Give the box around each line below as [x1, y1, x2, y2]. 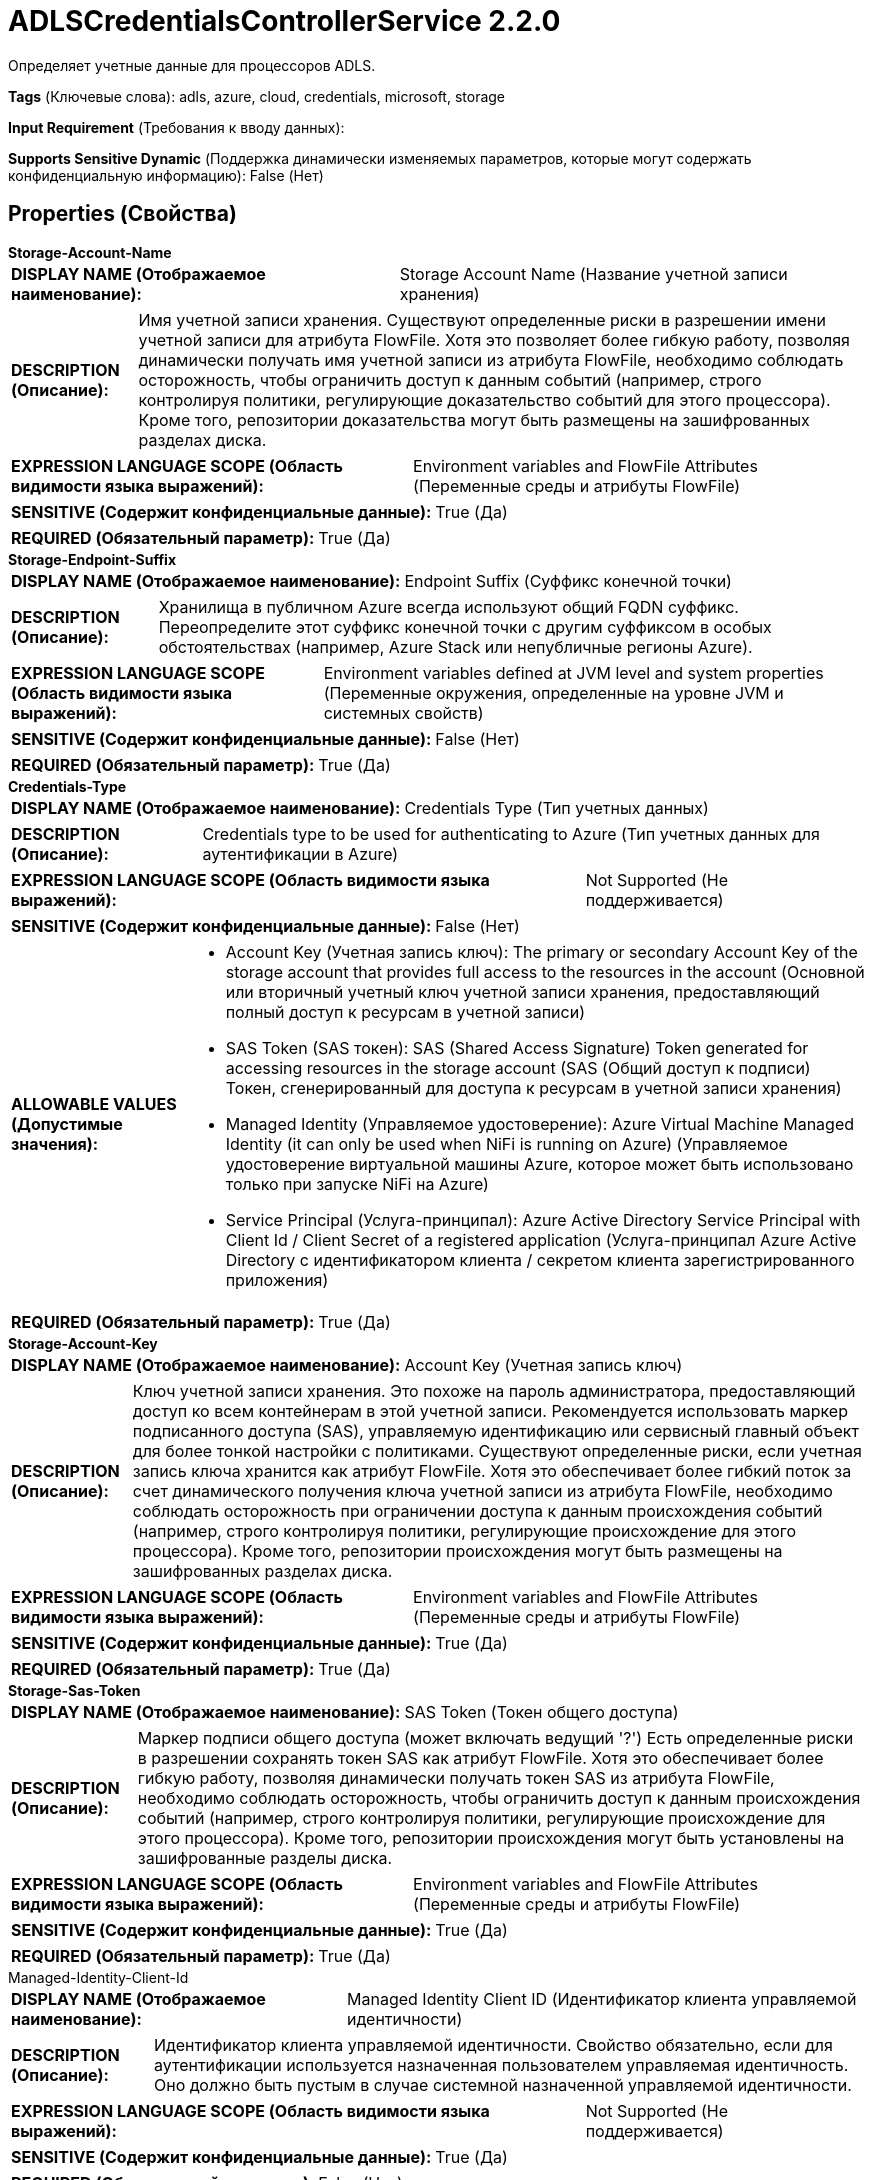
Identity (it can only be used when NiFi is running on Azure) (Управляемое [225, 1133, 788, 1154]
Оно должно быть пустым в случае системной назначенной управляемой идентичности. [154, 2074, 852, 2095]
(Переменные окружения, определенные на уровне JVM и [323, 682, 784, 703]
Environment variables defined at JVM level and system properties [323, 662, 824, 683]
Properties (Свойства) [8, 201, 237, 227]
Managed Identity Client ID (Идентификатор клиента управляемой [347, 1988, 857, 2009]
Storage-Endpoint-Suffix [8, 550, 176, 568]
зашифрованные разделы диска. [137, 1847, 393, 1868]
